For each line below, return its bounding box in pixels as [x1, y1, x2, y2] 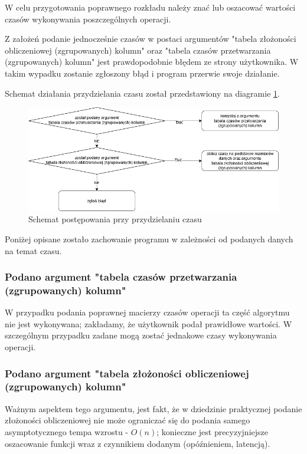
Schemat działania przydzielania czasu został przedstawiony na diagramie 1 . [5, 87, 280, 99]
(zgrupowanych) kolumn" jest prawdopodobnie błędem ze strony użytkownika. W [5, 55, 299, 68]
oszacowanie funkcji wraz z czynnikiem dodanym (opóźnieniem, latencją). [5, 437, 270, 449]
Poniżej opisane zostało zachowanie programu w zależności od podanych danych [5, 232, 293, 245]
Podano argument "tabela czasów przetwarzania [5, 269, 237, 284]
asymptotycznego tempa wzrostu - [5, 425, 128, 437]
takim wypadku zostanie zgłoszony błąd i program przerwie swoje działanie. [5, 67, 280, 79]
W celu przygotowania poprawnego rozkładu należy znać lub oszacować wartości [5, 1, 296, 13]
